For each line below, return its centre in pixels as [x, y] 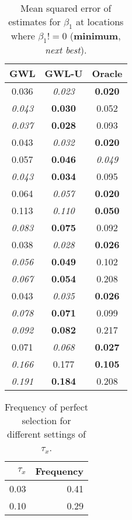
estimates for [34, 21]
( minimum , [95, 36]
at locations [100, 21]
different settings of [46, 434]
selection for [46, 421]
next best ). [66, 50]
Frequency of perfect [46, 407]
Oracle [107, 74]
